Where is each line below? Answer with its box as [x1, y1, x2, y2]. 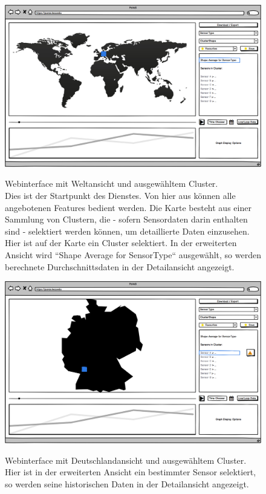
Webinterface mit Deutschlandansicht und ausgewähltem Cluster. [5, 453, 247, 466]
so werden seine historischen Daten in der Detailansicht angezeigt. [5, 477, 249, 490]
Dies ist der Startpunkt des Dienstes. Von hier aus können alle [5, 189, 236, 202]
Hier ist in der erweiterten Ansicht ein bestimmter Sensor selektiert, [5, 466, 256, 478]
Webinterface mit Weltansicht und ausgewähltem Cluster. [5, 177, 218, 190]
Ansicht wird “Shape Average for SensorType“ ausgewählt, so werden [5, 249, 261, 261]
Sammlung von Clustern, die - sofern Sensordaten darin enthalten [5, 213, 248, 226]
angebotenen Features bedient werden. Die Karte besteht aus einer [5, 201, 251, 213]
